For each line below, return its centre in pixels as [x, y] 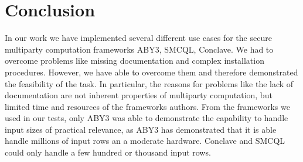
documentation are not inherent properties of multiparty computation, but [139, 95]
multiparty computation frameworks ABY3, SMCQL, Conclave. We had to [139, 49]
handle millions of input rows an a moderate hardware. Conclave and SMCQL [145, 141]
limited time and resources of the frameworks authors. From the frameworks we [147, 106]
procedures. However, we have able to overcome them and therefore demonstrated [151, 72]
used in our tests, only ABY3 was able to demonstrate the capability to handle [147, 118]
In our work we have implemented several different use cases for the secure [138, 38]
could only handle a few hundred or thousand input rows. [108, 152]
